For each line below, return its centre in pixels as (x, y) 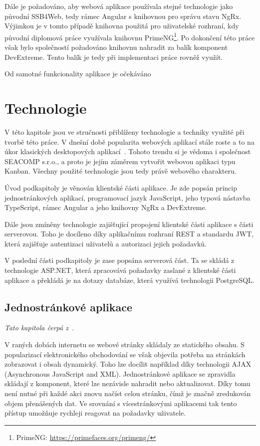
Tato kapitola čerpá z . (39, 328)
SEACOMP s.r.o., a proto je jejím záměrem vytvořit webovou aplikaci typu (120, 161)
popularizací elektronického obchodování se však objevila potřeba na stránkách (125, 354)
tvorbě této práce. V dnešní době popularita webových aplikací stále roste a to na (130, 141)
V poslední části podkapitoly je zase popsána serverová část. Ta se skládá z (120, 260)
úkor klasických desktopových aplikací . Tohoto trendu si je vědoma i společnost (128, 151)
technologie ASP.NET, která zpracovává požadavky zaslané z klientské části (120, 270)
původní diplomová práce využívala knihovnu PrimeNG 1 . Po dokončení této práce (130, 36)
